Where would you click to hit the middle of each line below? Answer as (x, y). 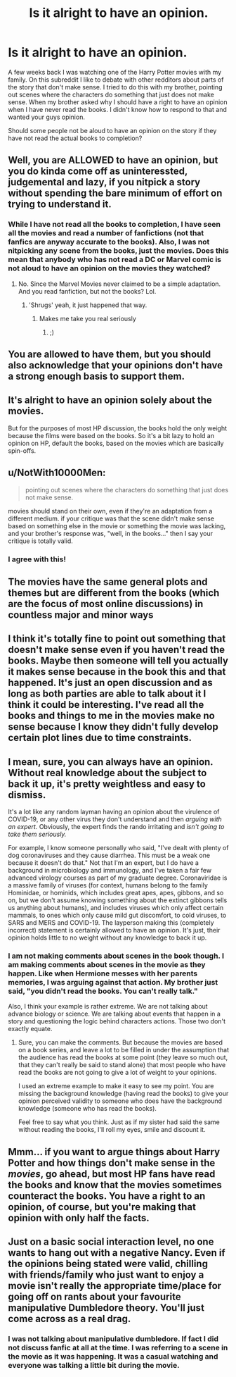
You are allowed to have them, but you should (110, 355)
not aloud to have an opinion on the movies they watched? (109, 268)
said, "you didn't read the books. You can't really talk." (103, 991)
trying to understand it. (60, 205)
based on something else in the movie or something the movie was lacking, (117, 525)
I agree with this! (37, 559)
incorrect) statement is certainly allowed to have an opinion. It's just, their (114, 930)
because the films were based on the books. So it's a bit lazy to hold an (111, 435)
